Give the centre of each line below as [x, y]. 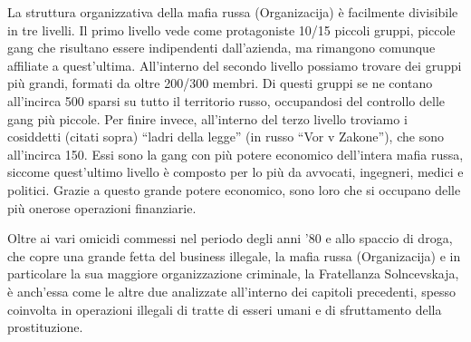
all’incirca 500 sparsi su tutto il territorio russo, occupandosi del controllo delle [226, 100]
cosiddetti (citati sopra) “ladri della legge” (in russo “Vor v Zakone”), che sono [226, 137]
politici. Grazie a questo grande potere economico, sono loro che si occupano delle [234, 189]
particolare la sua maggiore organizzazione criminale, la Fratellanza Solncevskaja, [233, 274]
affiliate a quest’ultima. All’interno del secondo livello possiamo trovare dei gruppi [235, 65]
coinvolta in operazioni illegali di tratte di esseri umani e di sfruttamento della [225, 309]
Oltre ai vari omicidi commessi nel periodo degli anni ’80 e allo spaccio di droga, [230, 238]
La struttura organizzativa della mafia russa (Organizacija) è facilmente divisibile [233, 12]
